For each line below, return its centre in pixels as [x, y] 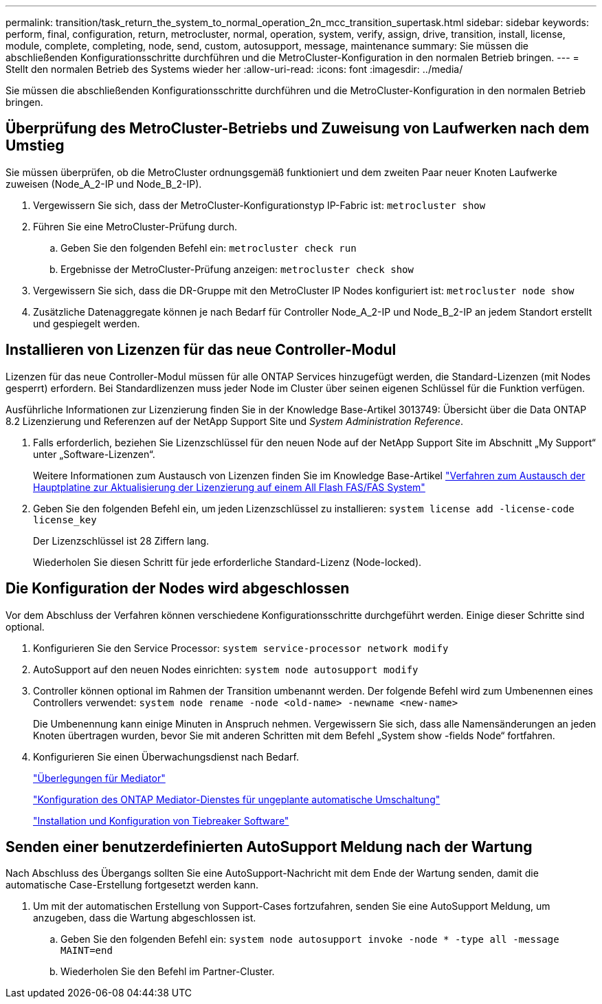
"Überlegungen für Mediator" [99, 778]
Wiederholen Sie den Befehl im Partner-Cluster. [168, 972]
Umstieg [35, 146]
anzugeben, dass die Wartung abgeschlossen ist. [145, 918]
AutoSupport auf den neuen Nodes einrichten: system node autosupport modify [226, 669]
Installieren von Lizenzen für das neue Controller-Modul [201, 350]
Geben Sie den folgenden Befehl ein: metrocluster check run [209, 248]
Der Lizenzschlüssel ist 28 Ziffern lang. [121, 541]
